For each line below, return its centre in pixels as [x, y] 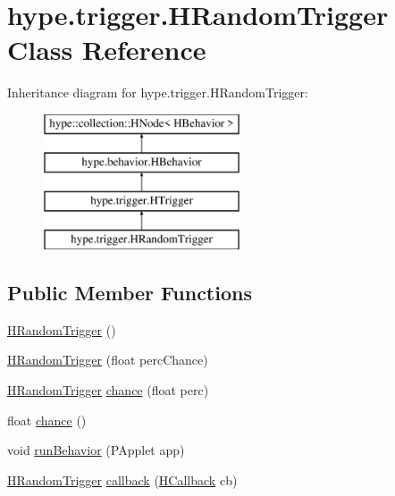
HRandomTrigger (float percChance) [108, 360]
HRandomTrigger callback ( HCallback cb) [122, 479]
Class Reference [107, 50]
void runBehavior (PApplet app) [96, 450]
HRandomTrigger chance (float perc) [108, 390]
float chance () [47, 420]
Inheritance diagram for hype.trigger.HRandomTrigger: [158, 92]
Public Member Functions [130, 293]
